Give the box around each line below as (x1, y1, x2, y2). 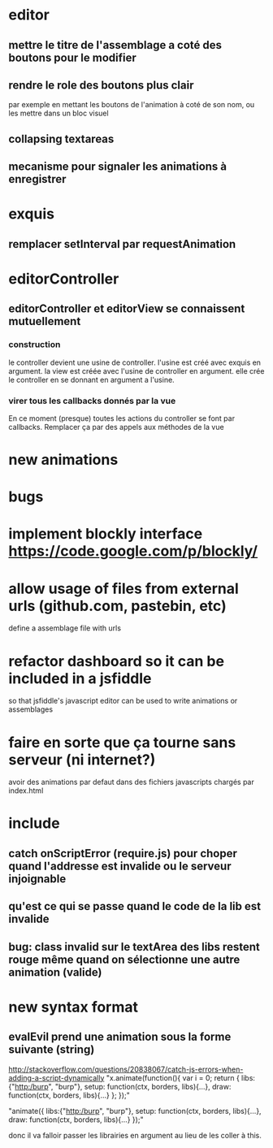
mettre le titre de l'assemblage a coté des (8, 38, 222, 52)
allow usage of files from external (8, 579, 240, 598)
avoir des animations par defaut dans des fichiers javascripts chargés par (8, 778, 254, 787)
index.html (8, 786, 44, 795)
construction (8, 339, 61, 350)
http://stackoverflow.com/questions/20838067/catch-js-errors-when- (8, 1064, 244, 1074)
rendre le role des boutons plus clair (8, 78, 194, 92)
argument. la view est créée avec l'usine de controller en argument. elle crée (8, 366, 265, 375)
